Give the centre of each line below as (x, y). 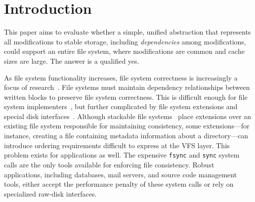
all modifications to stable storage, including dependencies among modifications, (125, 41)
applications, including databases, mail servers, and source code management (121, 174)
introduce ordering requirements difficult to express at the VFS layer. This (117, 145)
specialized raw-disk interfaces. (50, 193)
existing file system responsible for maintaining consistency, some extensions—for (127, 126)
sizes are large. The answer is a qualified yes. (72, 61)
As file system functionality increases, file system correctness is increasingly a (121, 77)
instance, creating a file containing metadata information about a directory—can (126, 136)
